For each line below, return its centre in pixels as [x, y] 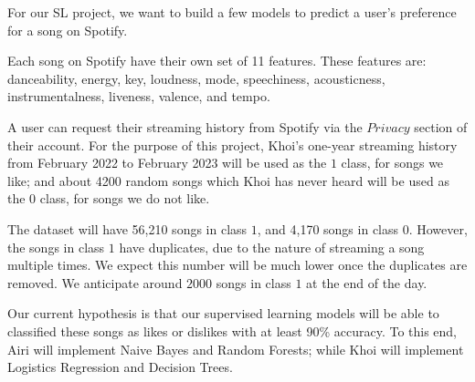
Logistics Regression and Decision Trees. [120, 367]
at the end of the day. [367, 282]
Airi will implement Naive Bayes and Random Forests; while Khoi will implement [236, 349]
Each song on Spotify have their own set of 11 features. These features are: [217, 61]
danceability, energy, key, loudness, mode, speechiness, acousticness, [196, 78]
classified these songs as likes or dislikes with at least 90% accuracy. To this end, [232, 330]
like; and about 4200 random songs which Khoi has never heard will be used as [228, 180]
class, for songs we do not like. [125, 198]
